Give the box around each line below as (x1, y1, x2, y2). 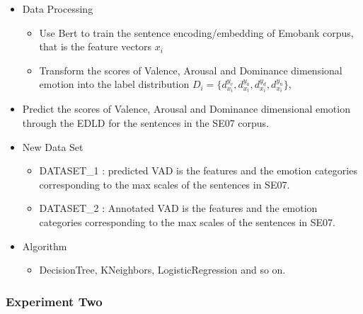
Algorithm (22, 238, 67, 253)
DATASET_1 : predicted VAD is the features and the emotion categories (39, 163, 357, 178)
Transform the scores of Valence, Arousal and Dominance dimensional (39, 62, 342, 77)
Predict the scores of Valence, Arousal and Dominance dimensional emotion (22, 101, 350, 116)
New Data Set (22, 139, 83, 154)
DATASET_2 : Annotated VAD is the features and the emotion (39, 201, 318, 215)
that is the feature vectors (39, 39, 152, 54)
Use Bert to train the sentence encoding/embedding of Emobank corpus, (39, 25, 354, 40)
